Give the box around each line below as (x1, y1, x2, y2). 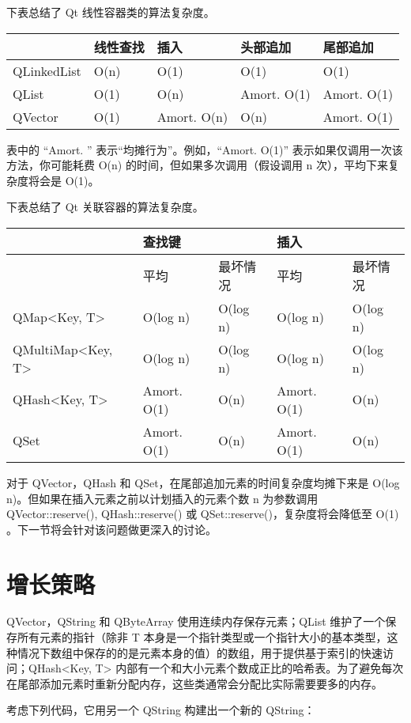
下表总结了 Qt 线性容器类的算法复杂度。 (6, 4, 215, 20)
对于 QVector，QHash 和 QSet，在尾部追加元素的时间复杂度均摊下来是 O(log (6, 474, 400, 490)
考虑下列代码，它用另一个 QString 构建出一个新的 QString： (6, 702, 315, 718)
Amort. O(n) (156, 107, 228, 126)
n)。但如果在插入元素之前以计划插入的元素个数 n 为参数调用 (6, 490, 319, 506)
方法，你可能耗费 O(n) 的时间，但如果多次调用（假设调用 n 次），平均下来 (6, 157, 388, 173)
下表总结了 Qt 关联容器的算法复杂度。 (6, 199, 204, 215)
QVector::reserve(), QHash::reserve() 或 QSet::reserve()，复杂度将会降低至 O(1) (6, 505, 399, 522)
